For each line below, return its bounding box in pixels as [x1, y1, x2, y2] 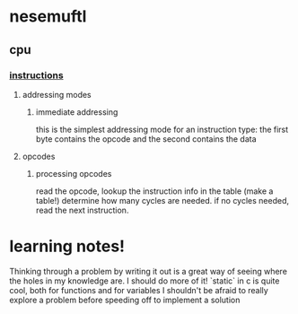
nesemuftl [9, 6, 87, 27]
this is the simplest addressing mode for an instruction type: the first [35, 124, 289, 135]
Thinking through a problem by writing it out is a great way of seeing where [9, 266, 287, 276]
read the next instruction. [35, 205, 129, 215]
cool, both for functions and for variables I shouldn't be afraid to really [9, 284, 269, 295]
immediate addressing [35, 106, 118, 118]
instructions [9, 69, 65, 82]
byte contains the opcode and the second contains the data [35, 133, 258, 144]
